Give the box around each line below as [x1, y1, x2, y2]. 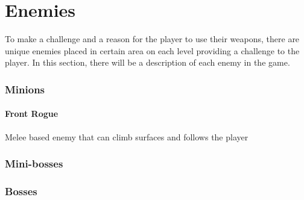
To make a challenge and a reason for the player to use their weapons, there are [5, 33, 300, 45]
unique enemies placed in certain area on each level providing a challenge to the [5, 44, 300, 57]
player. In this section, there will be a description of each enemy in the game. [5, 56, 290, 69]
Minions [5, 81, 45, 96]
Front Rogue [5, 107, 59, 120]
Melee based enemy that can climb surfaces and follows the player [5, 130, 249, 143]
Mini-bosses [5, 156, 63, 171]
